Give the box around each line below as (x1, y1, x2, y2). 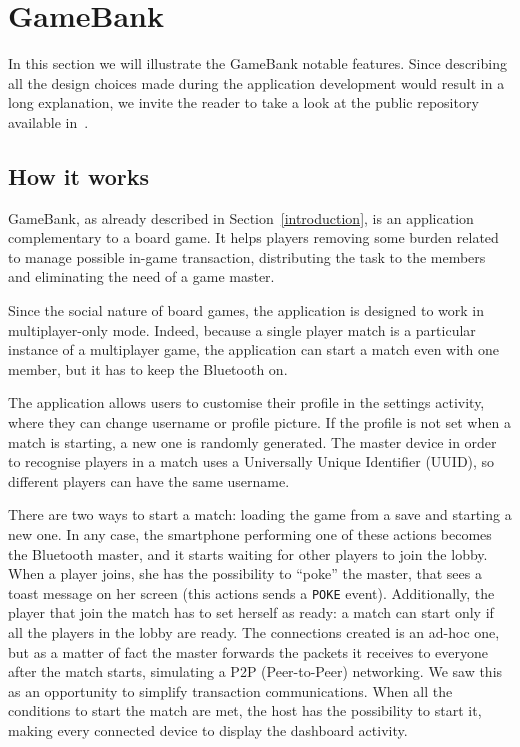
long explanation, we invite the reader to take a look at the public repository (8, 92, 479, 113)
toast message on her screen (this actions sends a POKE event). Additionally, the (8, 582, 495, 603)
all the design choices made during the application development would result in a (8, 72, 505, 93)
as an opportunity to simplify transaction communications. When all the (8, 680, 453, 701)
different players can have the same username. (8, 470, 290, 491)
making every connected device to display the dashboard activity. (8, 720, 408, 741)
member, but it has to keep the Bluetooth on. (8, 358, 288, 379)
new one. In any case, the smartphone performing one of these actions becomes (8, 524, 492, 545)
